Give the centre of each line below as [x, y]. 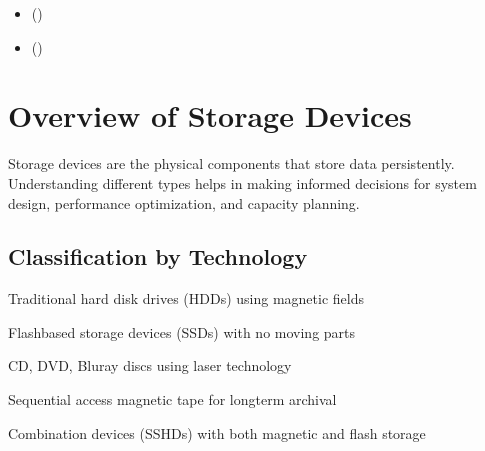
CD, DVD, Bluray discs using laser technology [150, 365]
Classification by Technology [158, 256]
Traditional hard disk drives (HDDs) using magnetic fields [186, 298]
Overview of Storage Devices [210, 115]
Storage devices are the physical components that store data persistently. [231, 163]
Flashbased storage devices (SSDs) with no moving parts [182, 331]
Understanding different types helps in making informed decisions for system [242, 182]
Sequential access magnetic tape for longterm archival [172, 399]
